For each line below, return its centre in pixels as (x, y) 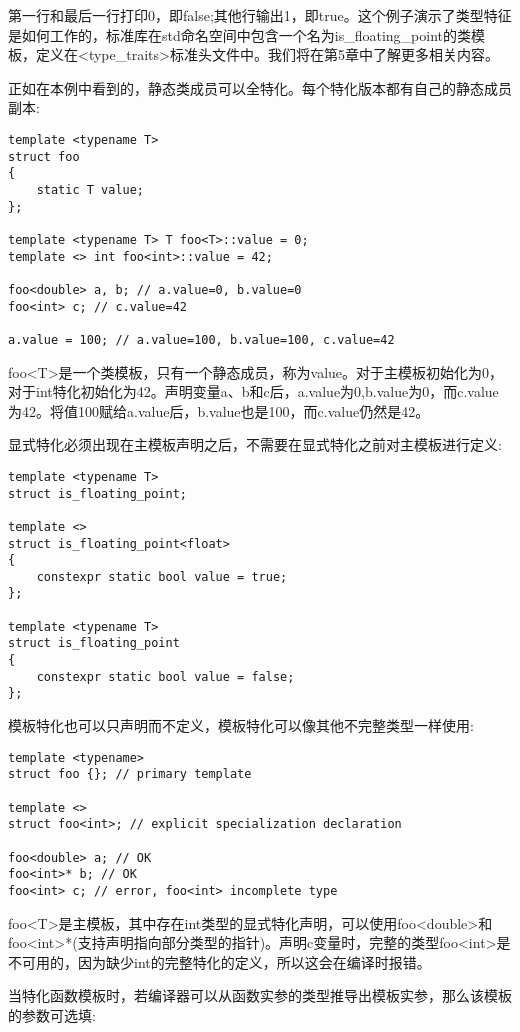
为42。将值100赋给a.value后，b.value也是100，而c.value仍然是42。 (219, 410)
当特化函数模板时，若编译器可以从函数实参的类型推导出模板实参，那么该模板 (260, 995)
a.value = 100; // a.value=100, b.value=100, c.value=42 (201, 339)
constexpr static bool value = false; (165, 676)
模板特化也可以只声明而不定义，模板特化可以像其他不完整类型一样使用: (241, 725)
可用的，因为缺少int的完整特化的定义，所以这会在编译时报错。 (226, 961)
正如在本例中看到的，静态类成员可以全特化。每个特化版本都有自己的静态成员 (260, 87)
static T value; (90, 189)
